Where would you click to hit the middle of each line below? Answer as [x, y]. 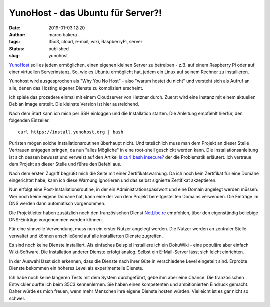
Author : [17, 34]
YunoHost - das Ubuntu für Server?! [86, 13]
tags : [15, 42]
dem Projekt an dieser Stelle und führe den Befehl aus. [65, 164]
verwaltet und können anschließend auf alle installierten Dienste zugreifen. [86, 236]
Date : [15, 28]
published [59, 49]
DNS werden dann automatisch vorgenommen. [57, 204]
